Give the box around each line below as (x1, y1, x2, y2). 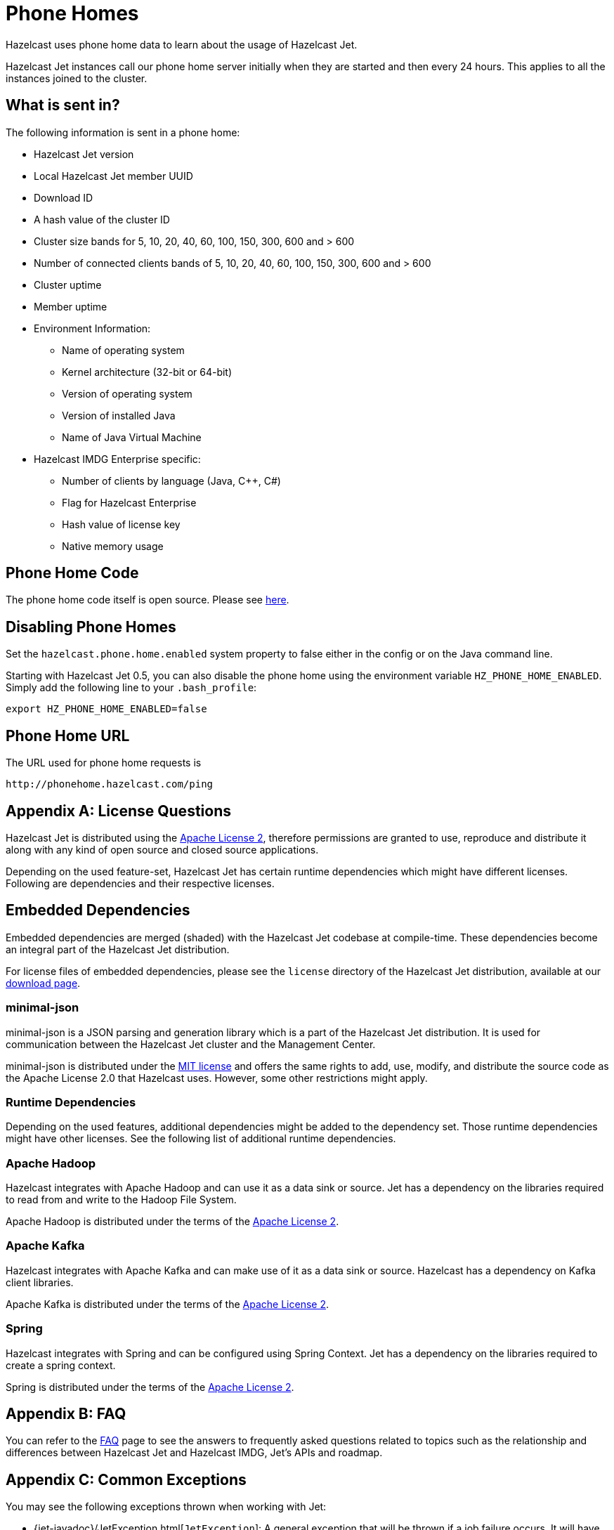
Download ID (34, 191, 93, 204)
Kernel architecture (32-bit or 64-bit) (62, 365, 233, 378)
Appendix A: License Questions (6, 802, 231, 820)
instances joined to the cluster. (6, 72, 148, 84)
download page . (6, 976, 81, 989)
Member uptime (34, 300, 107, 313)
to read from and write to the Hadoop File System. (6, 1194, 237, 1206)
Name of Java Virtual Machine (62, 431, 202, 443)
